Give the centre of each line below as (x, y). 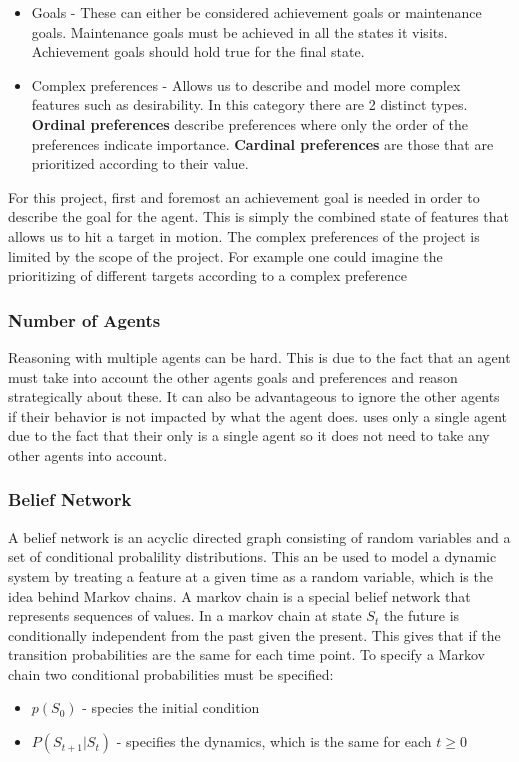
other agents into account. (88, 454)
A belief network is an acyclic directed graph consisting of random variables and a (259, 536)
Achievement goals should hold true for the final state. (198, 51)
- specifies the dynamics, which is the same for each (274, 741)
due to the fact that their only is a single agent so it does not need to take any (249, 435)
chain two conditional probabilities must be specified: (171, 673)
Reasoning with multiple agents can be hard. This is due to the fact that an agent (259, 356)
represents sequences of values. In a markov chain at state (185, 615)
